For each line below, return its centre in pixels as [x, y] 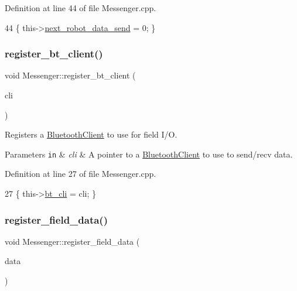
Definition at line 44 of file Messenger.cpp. [81, 8]
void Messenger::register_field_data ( [72, 241]
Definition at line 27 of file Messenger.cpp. [81, 174]
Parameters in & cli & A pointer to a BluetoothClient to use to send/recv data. [149, 154]
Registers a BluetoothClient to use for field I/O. [91, 134]
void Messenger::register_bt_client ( [70, 75]
